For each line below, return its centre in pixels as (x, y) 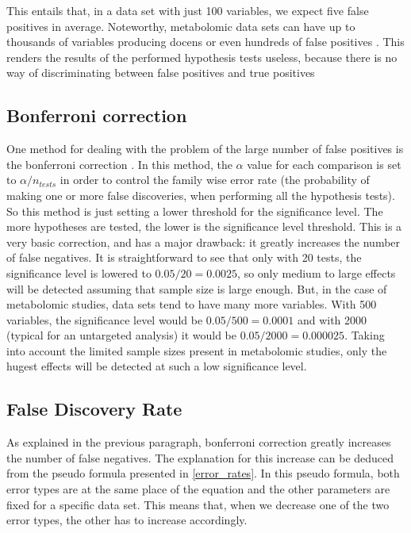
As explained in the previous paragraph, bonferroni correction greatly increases (199, 442)
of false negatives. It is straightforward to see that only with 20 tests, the (184, 257)
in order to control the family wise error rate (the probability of (215, 180)
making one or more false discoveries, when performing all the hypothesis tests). (201, 195)
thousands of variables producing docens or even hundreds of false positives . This (205, 42)
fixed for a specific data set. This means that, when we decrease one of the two (198, 504)
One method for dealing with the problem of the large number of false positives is (205, 149)
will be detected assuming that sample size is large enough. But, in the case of (197, 288)
